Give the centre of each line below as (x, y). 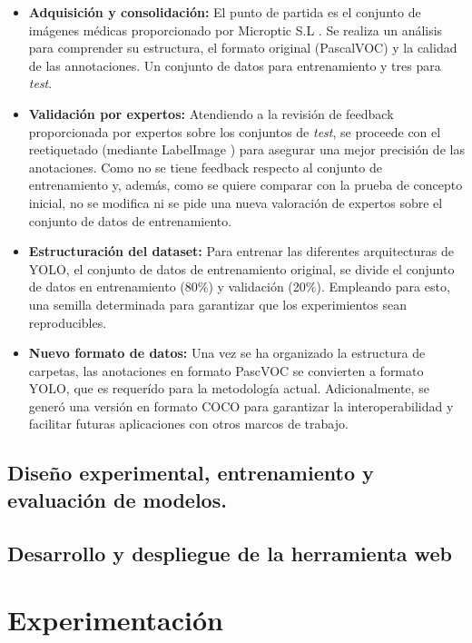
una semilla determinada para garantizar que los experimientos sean (218, 304)
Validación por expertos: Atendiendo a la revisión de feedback (211, 113)
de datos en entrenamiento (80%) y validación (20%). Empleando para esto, (239, 287)
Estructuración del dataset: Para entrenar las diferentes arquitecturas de (241, 251)
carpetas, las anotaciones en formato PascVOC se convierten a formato (226, 370)
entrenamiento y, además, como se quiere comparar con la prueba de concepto (246, 185)
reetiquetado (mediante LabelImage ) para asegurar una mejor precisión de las (246, 149)
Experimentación (115, 620)
